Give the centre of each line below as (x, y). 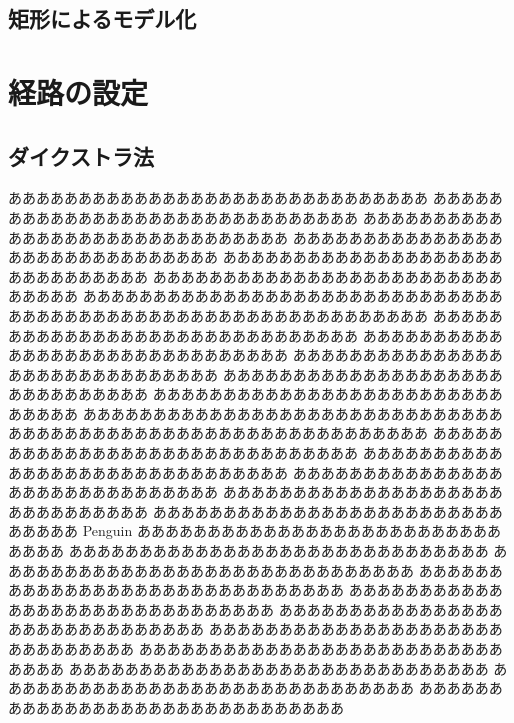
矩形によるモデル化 (102, 18)
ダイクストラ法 (81, 155)
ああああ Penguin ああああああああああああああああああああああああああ (261, 530)
